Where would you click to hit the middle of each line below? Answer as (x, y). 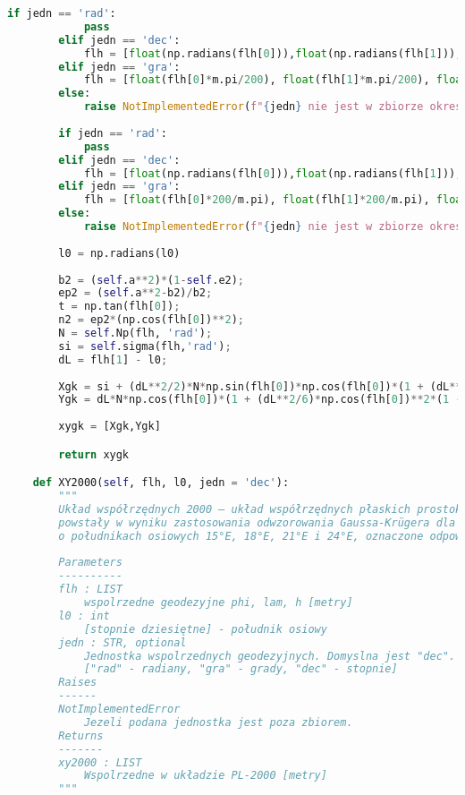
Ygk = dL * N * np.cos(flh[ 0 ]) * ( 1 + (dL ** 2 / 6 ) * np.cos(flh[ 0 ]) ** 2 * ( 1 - (260, 400)
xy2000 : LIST (100, 762)
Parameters (90, 563)
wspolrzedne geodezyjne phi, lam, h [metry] (218, 603)
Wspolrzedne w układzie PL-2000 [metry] (205, 776)
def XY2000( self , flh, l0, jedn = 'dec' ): (161, 483)
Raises (78, 683)
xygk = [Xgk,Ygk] (110, 427)
